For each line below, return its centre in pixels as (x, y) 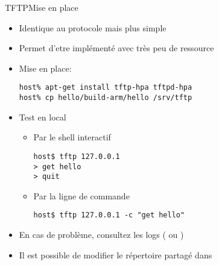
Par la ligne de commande (81, 195)
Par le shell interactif (72, 137)
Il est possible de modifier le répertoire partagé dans (116, 254)
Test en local (43, 117)
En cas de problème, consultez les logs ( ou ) (101, 235)
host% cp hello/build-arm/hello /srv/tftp (106, 98)
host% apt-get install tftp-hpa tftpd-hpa (106, 88)
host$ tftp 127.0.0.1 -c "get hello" (109, 215)
